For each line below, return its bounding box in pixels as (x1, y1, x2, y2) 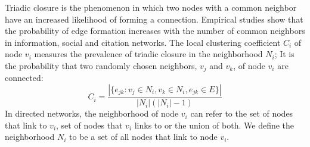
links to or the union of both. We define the (134, 118, 294, 131)
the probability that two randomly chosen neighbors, (5, 59, 197, 71)
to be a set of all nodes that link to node (69, 130, 218, 143)
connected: (5, 71, 44, 84)
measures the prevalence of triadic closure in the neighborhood (34, 48, 263, 60)
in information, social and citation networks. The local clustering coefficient (5, 36, 281, 48)
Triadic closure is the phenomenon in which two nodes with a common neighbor (5, 1, 297, 13)
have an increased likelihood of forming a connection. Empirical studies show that (5, 12, 303, 25)
